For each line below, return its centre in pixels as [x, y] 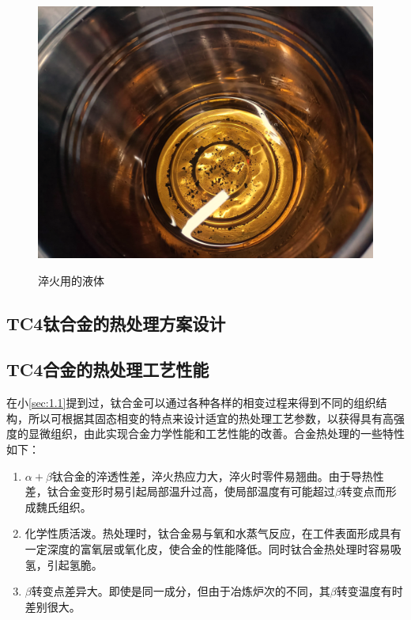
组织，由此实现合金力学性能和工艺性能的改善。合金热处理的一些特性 [227, 434]
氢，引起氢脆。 [64, 564]
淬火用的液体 [71, 280]
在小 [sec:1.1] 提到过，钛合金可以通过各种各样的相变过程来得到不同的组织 [191, 403]
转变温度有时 [370, 591]
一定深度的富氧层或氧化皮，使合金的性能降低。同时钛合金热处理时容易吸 [213, 548]
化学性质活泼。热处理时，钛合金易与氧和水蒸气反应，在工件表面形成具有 [213, 533]
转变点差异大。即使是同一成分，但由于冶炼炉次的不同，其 [181, 591]
